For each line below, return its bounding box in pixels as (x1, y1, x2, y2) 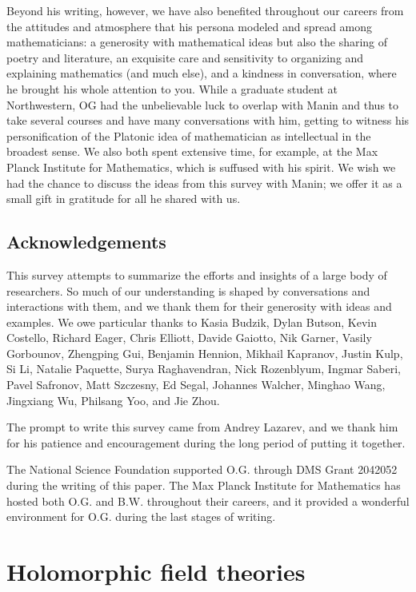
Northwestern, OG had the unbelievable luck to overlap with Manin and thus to (6, 96, 399, 113)
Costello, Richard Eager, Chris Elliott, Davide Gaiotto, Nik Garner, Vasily (6, 329, 372, 346)
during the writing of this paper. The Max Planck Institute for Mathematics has (6, 477, 401, 494)
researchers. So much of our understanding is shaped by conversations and (6, 282, 370, 299)
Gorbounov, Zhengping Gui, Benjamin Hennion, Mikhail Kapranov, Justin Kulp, (6, 344, 403, 361)
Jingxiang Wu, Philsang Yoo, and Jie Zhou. (6, 391, 220, 408)
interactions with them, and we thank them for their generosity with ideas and (6, 298, 392, 315)
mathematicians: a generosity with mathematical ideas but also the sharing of (6, 34, 388, 50)
